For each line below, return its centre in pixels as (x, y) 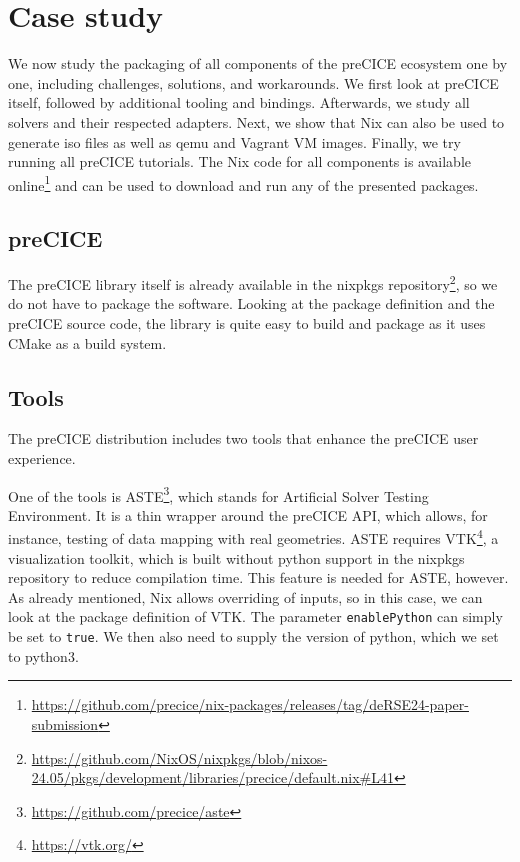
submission (65, 723)
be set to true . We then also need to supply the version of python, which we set (253, 636)
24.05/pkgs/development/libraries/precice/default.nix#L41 (212, 777)
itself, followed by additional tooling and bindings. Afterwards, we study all (239, 102)
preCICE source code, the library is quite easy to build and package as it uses (247, 322)
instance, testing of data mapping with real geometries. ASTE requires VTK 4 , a (253, 537)
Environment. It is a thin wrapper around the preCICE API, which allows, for (248, 514)
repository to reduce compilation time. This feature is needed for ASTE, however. (258, 577)
